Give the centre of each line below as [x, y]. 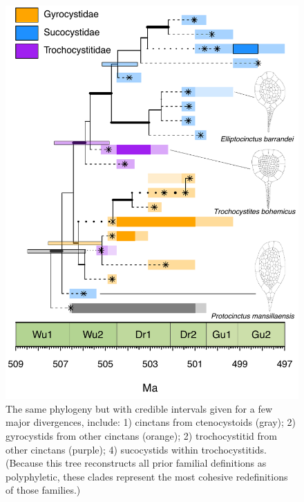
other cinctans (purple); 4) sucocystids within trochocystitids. [136, 449]
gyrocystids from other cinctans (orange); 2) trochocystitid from [141, 436]
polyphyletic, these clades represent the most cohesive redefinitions [147, 476]
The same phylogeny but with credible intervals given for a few [139, 408]
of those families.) [43, 490]
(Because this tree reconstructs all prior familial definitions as [136, 463]
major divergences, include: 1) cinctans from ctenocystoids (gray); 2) [151, 422]
